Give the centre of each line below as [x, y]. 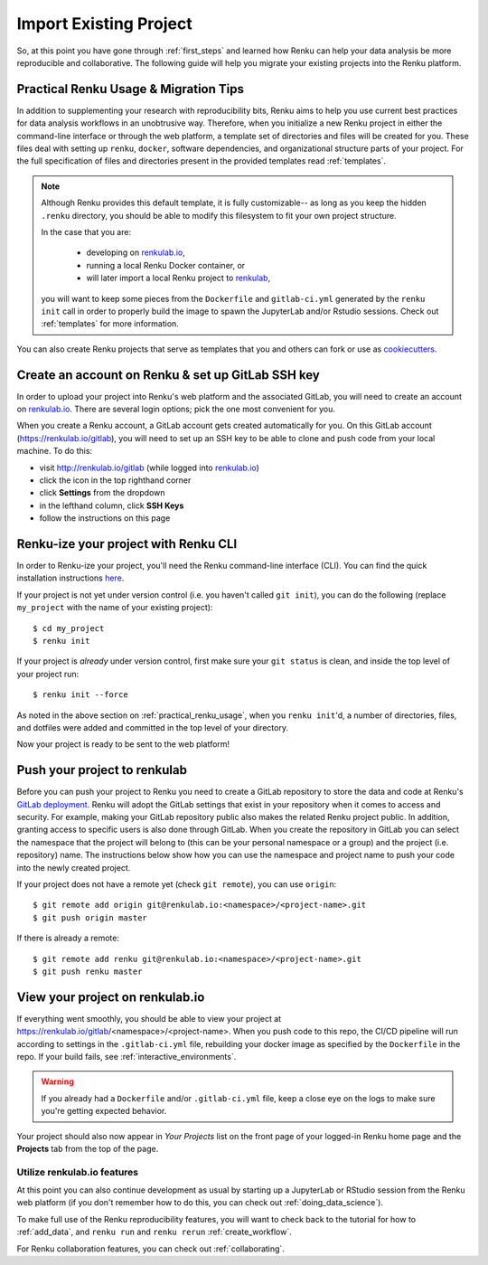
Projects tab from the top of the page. [88, 1148]
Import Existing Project [105, 24]
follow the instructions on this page [105, 518]
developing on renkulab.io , [136, 252]
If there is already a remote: [68, 938]
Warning [57, 1081]
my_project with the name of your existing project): [115, 608]
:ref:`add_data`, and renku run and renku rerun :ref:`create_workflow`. [155, 1232]
